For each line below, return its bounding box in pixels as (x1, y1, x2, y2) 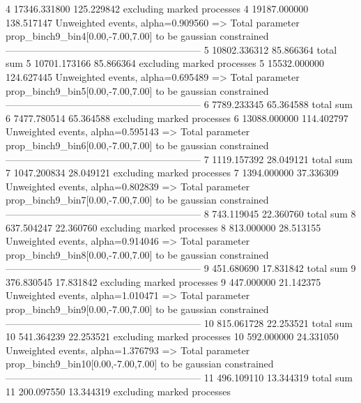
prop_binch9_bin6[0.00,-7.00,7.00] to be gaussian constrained (6, 137, 269, 152)
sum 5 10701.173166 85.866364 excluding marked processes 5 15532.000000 (6, 56, 324, 70)
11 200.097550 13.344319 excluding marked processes (6, 383, 231, 398)
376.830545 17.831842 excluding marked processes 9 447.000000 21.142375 (6, 274, 321, 289)
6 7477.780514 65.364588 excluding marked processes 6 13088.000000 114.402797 (6, 110, 348, 125)
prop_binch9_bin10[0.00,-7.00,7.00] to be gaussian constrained (6, 356, 274, 371)
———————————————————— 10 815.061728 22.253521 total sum (6, 315, 353, 330)
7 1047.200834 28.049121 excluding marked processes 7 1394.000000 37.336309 (6, 165, 339, 180)
